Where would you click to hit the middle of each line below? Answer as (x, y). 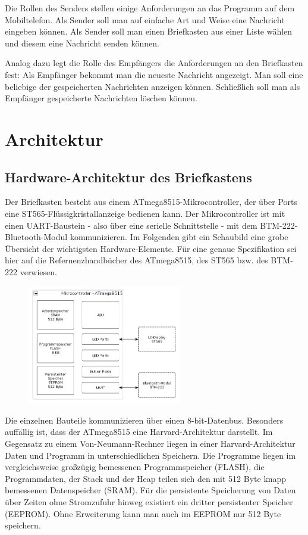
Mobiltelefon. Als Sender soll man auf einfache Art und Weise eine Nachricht (145, 19)
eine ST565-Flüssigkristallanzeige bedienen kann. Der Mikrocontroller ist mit (145, 213)
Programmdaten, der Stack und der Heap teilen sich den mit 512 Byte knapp (146, 478)
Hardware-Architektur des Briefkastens (128, 177)
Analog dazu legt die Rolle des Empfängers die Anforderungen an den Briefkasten (154, 63)
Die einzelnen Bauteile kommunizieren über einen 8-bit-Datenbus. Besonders (144, 420)
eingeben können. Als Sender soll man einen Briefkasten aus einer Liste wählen (149, 31)
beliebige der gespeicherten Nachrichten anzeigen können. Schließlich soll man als (153, 86)
